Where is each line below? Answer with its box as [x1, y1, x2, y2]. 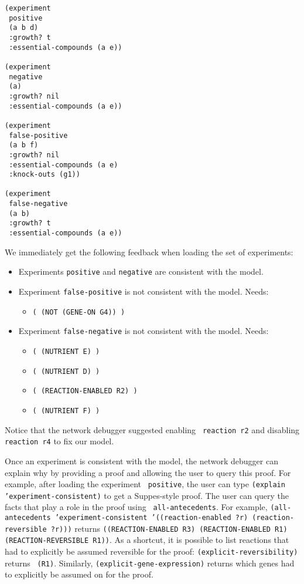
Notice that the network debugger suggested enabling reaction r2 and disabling [5, 423, 300, 436]
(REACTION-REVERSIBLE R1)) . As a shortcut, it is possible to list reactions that [5, 534, 289, 546]
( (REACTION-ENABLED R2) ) [32, 387, 138, 396]
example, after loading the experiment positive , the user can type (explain [5, 478, 285, 490]
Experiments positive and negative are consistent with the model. [18, 265, 264, 278]
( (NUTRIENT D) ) [32, 367, 100, 376]
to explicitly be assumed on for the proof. [5, 568, 153, 580]
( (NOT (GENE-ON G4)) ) [32, 308, 125, 316]
